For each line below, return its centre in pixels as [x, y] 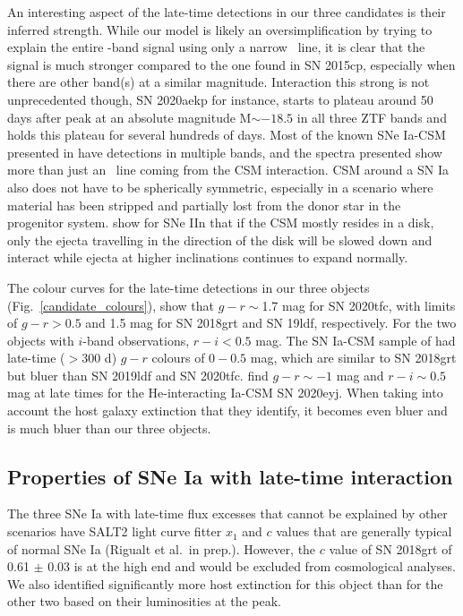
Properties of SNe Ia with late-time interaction [230, 476]
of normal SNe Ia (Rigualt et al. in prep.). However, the [162, 548]
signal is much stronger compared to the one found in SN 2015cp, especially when [231, 64]
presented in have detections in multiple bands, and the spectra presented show [225, 152]
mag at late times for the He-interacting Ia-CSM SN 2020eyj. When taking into [225, 393]
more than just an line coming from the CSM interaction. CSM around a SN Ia [228, 170]
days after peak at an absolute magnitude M [129, 117]
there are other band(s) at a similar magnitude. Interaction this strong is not [219, 82]
